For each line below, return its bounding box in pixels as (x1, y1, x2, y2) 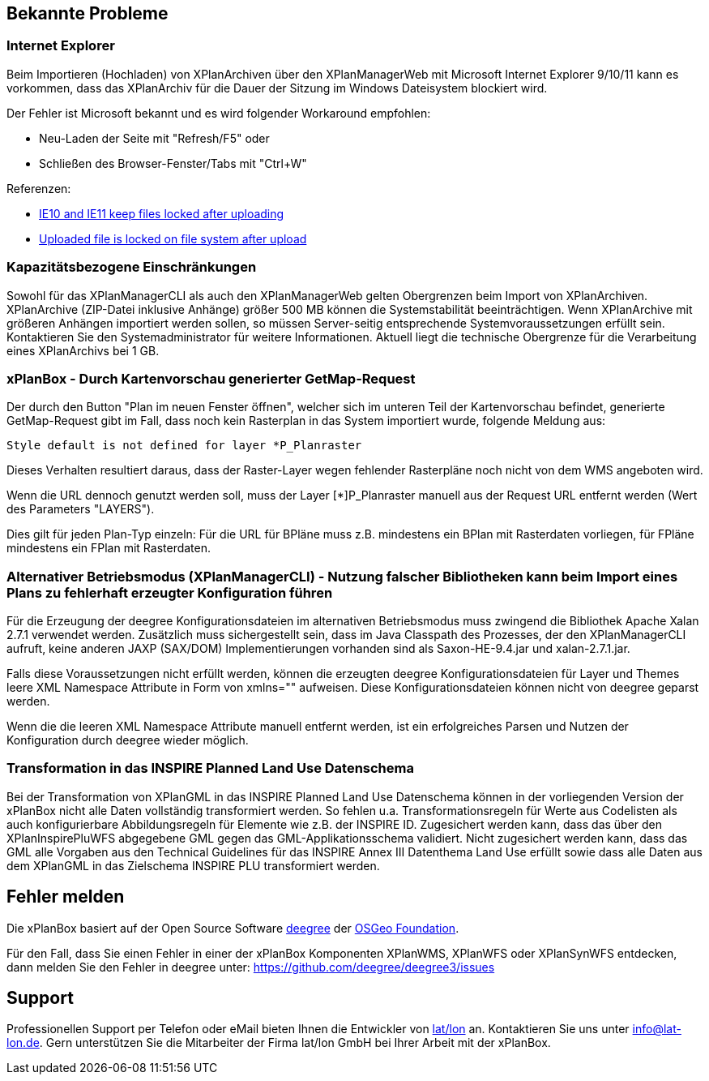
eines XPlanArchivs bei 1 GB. (6, 343, 160, 358)
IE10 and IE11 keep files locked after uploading (39, 206, 284, 221)
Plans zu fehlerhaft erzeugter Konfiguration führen (6, 584, 333, 601)
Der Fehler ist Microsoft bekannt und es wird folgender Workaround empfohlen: (6, 105, 431, 120)
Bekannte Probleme (6, 3, 169, 24)
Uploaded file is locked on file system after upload (39, 231, 307, 246)
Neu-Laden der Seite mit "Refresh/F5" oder (39, 131, 270, 145)
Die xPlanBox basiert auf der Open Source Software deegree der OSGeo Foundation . (6, 920, 459, 935)
